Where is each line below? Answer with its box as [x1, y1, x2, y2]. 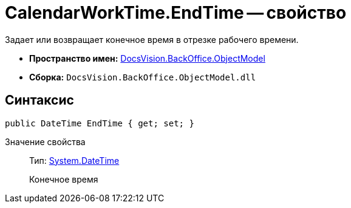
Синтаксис [5, 93, 74, 108]
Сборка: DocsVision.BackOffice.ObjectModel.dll [29, 71, 256, 82]
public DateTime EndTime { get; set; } [5, 118, 194, 128]
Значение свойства [5, 136, 86, 147]
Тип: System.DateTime [29, 155, 120, 166]
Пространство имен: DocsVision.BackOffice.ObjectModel [29, 53, 265, 63]
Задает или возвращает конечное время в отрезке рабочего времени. [5, 34, 299, 45]
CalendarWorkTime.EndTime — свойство [5, 2, 347, 23]
